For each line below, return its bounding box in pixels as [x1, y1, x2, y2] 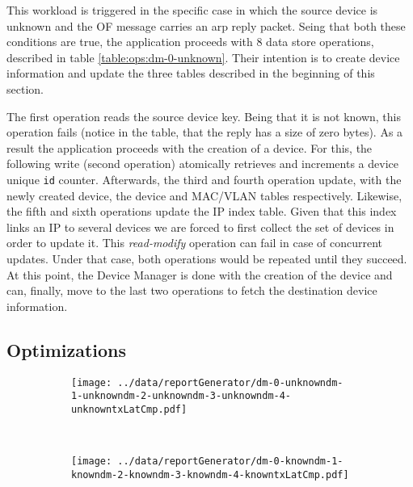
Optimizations [6, 337, 127, 362]
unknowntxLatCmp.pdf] [71, 403, 188, 415]
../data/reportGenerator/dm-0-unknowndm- [117, 376, 343, 388]
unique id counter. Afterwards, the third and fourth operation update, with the [6, 170, 402, 187]
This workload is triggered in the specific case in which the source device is [6, 2, 378, 18]
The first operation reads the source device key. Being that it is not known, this [6, 107, 401, 124]
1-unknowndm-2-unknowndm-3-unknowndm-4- [71, 390, 292, 402]
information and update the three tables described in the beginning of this [6, 65, 375, 82]
